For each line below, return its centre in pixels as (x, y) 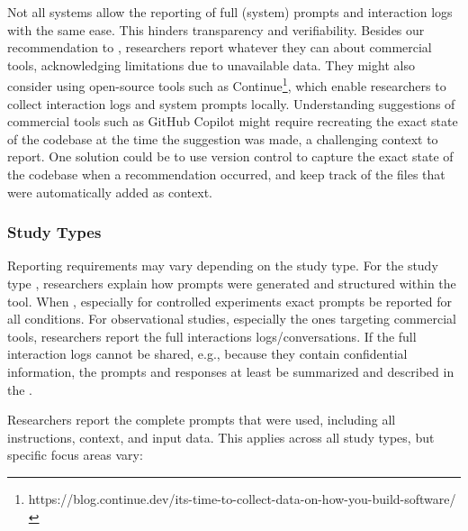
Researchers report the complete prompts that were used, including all (202, 420)
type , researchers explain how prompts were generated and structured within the (232, 283)
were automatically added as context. (110, 192)
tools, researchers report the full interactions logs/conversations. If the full (212, 336)
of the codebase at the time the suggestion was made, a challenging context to (223, 138)
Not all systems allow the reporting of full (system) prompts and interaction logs (230, 12)
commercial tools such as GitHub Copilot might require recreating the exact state (233, 121)
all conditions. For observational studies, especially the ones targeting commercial (232, 319)
